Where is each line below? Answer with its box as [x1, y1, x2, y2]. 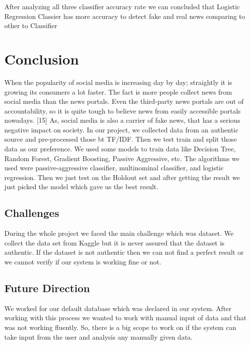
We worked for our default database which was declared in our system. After [4, 303, 232, 313]
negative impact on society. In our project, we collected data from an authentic [4, 124, 238, 134]
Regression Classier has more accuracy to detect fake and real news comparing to [4, 11, 245, 21]
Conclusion [4, 49, 79, 68]
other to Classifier [4, 20, 58, 31]
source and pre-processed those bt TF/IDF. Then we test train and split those [4, 134, 237, 144]
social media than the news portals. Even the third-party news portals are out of [4, 96, 244, 106]
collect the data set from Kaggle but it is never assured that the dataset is [4, 237, 225, 247]
